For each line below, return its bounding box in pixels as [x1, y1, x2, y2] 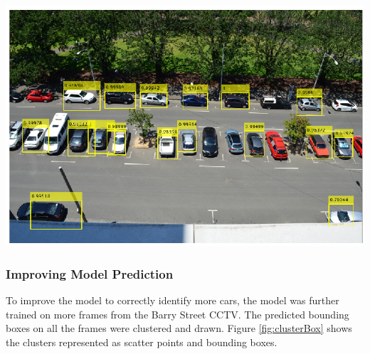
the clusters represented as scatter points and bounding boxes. [6, 334, 277, 349]
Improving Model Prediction [6, 264, 174, 282]
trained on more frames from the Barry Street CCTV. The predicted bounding [6, 306, 349, 321]
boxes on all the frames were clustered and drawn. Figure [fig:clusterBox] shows [6, 321, 352, 336]
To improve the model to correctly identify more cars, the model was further [6, 292, 339, 307]
